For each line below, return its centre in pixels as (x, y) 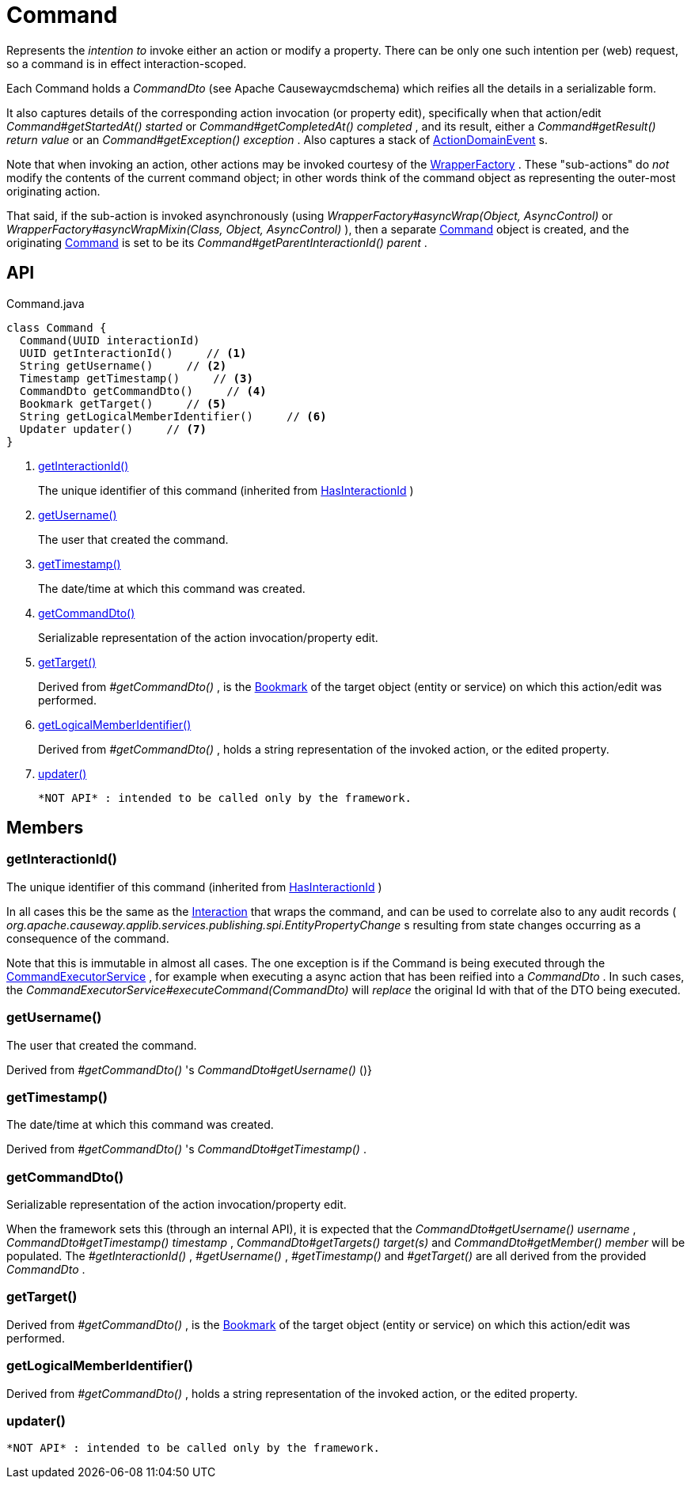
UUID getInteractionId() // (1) (133, 353)
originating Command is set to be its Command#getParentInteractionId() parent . (217, 242)
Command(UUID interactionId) (110, 340)
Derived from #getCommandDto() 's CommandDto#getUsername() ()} (190, 1069)
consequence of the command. (88, 938)
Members (45, 828)
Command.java (46, 303)
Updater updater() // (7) (113, 429)
